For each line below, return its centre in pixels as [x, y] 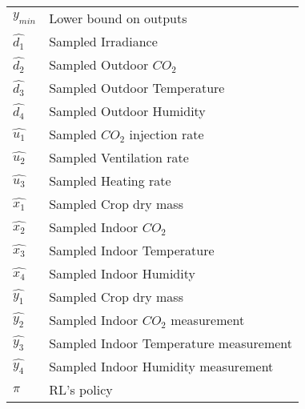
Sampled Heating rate [110, 180]
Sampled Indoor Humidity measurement [161, 366]
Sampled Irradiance [103, 41]
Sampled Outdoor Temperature [137, 88]
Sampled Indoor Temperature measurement [171, 343]
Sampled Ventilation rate [119, 157]
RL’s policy [81, 389]
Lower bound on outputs [118, 18]
